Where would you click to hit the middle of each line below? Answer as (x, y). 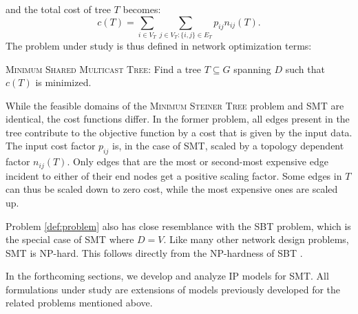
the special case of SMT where (70, 239)
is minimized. (63, 82)
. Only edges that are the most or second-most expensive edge (198, 161)
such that (305, 69)
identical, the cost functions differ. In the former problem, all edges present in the (178, 119)
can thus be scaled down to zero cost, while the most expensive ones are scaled (172, 189)
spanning (252, 69)
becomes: (142, 9)
